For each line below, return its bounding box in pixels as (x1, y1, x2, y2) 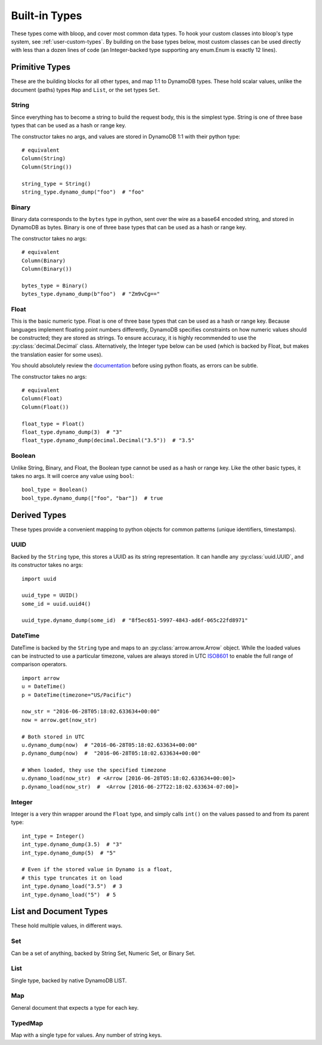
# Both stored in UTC (21, 733, 85, 740)
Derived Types (11, 510, 67, 520)
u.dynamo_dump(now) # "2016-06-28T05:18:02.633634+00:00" (21, 741, 198, 748)
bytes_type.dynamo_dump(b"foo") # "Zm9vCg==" (21, 290, 160, 298)
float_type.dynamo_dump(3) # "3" (21, 428, 122, 436)
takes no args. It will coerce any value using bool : (11, 472, 134, 479)
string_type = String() (21, 180, 91, 187)
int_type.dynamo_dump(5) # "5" (21, 849, 116, 856)
